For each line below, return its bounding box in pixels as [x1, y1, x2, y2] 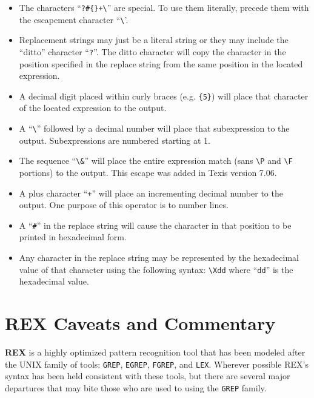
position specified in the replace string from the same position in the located [19, 57, 303, 70]
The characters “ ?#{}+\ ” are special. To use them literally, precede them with [19, 1, 309, 13]
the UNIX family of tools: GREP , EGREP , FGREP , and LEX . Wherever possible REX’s [5, 357, 309, 370]
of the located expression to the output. [19, 101, 167, 114]
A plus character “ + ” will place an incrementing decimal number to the [19, 186, 283, 199]
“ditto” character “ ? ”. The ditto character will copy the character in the [19, 45, 286, 58]
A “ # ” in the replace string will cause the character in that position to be [19, 218, 292, 231]
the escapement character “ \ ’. [19, 13, 129, 25]
